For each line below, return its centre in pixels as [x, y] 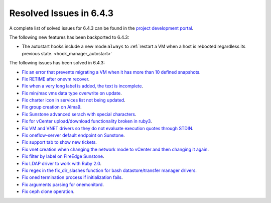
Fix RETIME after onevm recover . [56, 79]
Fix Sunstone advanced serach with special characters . [79, 114]
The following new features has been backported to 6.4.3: [69, 37]
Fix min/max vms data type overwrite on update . [72, 93]
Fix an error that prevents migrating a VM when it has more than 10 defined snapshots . [111, 72]
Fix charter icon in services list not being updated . [74, 100]
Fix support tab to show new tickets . [59, 142]
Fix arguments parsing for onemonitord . [63, 184]
